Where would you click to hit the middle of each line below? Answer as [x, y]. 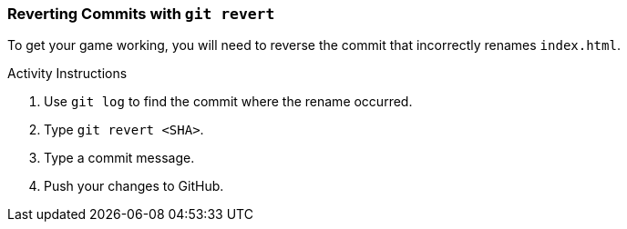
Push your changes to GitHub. [134, 186]
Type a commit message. [119, 158]
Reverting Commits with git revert [141, 14]
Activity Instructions [67, 74]
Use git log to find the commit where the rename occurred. [228, 102]
